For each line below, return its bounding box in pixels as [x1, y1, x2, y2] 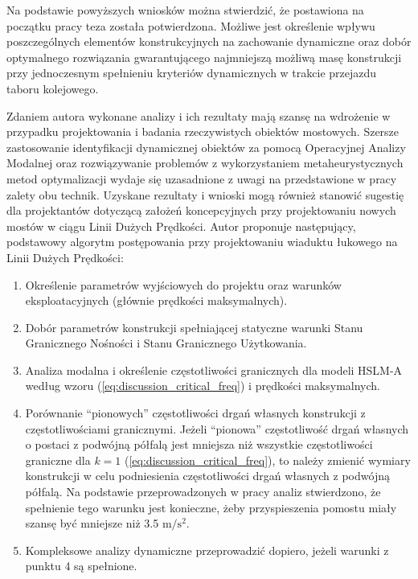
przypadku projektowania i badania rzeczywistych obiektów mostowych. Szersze [6, 123, 400, 140]
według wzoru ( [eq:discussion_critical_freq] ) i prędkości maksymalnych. [25, 377, 381, 394]
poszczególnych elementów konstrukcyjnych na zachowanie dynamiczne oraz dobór [6, 33, 412, 50]
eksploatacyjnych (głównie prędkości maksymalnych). [25, 292, 288, 309]
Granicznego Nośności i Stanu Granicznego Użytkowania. [25, 335, 307, 351]
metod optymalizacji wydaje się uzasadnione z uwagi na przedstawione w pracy [6, 170, 397, 187]
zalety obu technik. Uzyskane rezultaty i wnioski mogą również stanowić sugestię [6, 186, 404, 203]
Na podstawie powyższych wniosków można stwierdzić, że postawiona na [6, 2, 364, 18]
